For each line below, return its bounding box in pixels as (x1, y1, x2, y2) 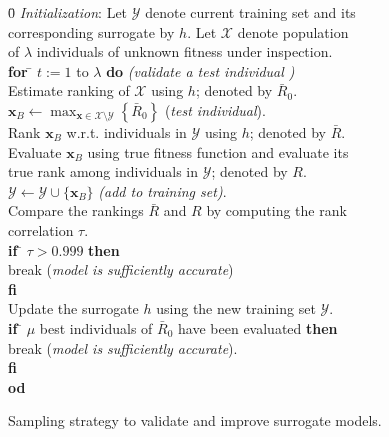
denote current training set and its (145, 2, 356, 22)
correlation (8, 219, 74, 240)
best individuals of (39, 317, 153, 338)
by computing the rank (206, 200, 347, 221)
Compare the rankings (8, 200, 144, 221)
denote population (237, 21, 349, 42)
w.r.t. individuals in (66, 121, 187, 142)
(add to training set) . (98, 180, 227, 201)
